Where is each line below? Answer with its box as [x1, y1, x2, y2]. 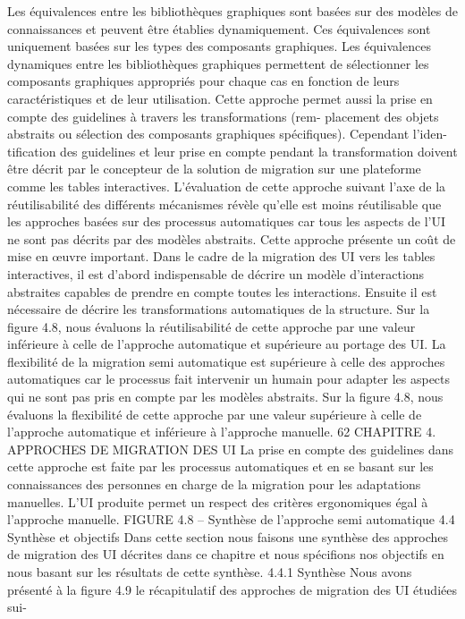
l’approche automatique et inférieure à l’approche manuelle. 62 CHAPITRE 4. [7, 422, 436, 441]
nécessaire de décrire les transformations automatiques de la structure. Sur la [7, 300, 430, 318]
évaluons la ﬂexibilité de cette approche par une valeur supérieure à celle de [7, 404, 422, 423]
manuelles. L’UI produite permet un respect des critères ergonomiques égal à [7, 492, 428, 511]
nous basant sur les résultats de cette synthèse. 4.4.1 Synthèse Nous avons [7, 563, 412, 581]
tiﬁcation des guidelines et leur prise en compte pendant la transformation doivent [7, 141, 458, 160]
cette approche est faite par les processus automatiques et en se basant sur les [7, 457, 434, 476]
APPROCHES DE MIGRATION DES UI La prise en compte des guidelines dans [7, 439, 453, 458]
